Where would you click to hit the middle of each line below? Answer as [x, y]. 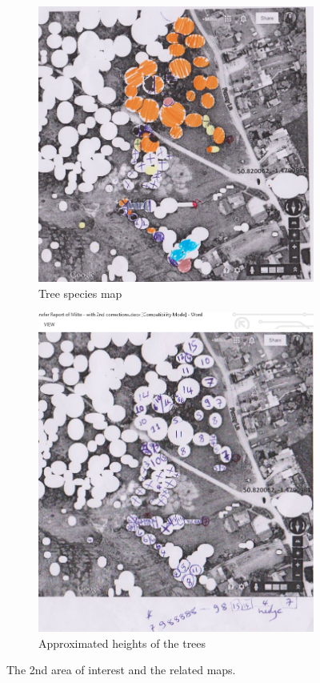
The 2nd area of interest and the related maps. [121, 670]
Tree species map [80, 293]
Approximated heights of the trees [122, 643]
